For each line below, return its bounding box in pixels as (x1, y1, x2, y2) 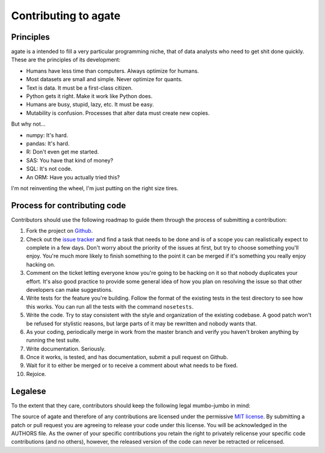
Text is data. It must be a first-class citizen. (26, 84, 133, 91)
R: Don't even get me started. (26, 148, 99, 156)
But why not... (11, 120, 46, 128)
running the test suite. (26, 337, 81, 344)
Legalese (11, 386, 46, 396)
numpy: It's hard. (26, 131, 69, 138)
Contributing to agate (11, 9, 121, 22)
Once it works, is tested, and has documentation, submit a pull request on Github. (26, 354, 229, 361)
